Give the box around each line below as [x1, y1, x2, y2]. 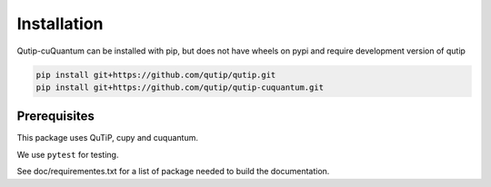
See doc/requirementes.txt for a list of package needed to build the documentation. [16, 166, 330, 177]
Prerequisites [16, 109, 95, 124]
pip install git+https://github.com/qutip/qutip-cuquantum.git [35, 82, 325, 93]
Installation [16, 14, 104, 34]
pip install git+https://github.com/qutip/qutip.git [35, 69, 276, 80]
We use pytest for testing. [16, 149, 119, 160]
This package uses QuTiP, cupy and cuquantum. [16, 133, 199, 143]
